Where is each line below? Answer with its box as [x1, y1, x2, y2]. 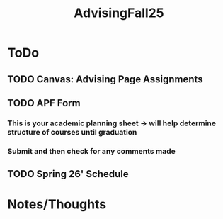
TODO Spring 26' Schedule [7, 168, 129, 180]
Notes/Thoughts [7, 196, 107, 213]
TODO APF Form [7, 97, 81, 109]
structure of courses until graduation [7, 127, 137, 137]
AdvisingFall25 [74, 5, 164, 21]
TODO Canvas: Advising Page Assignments [7, 73, 203, 85]
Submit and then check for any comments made [7, 146, 176, 156]
